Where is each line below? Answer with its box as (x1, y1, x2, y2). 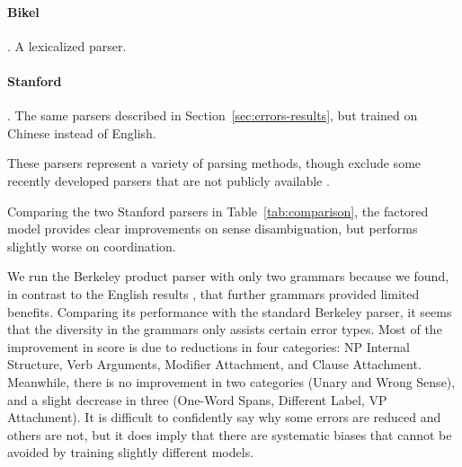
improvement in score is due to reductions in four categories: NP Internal (7, 337, 410, 356)
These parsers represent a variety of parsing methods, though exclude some (7, 154, 422, 172)
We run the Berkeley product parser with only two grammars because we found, (7, 267, 449, 286)
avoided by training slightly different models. (7, 443, 254, 462)
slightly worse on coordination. (7, 236, 176, 255)
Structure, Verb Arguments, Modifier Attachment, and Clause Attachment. (7, 355, 422, 374)
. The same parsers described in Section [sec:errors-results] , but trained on (7, 106, 418, 125)
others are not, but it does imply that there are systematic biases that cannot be (7, 425, 452, 444)
